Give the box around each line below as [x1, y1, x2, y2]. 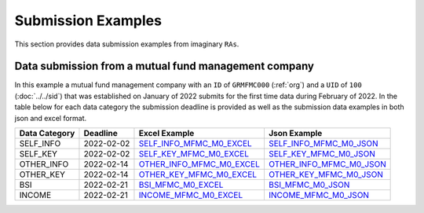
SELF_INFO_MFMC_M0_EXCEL [138, 138, 253, 149]
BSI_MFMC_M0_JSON [268, 179, 350, 190]
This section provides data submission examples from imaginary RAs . [14, 39, 239, 49]
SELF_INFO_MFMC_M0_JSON [268, 138, 378, 149]
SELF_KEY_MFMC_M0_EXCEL [138, 149, 249, 160]
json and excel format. [14, 113, 87, 123]
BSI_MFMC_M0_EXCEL [138, 179, 224, 190]
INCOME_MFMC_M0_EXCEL [138, 189, 243, 200]
